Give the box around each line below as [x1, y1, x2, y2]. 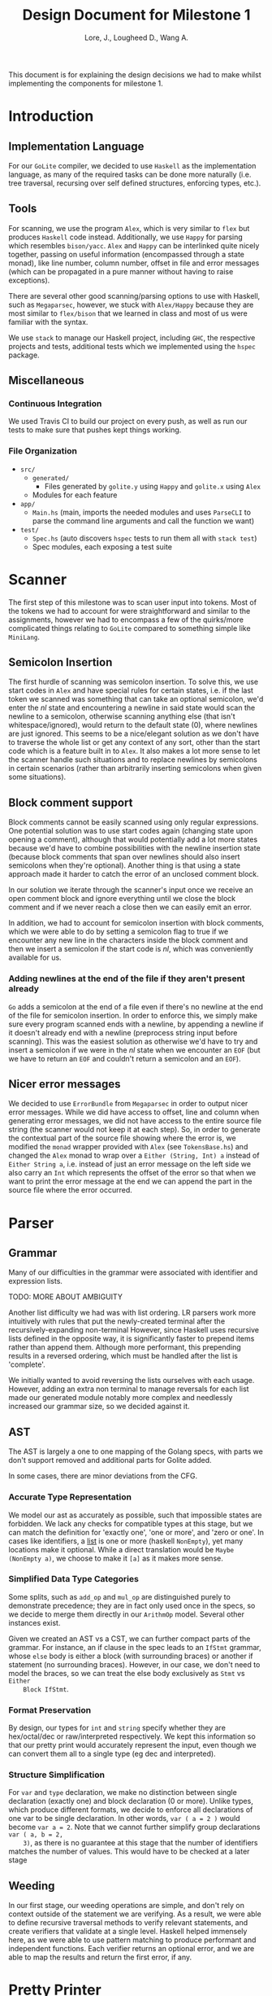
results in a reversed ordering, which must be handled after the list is [8, 1351, 238, 1361]
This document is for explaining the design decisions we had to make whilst [8, 69, 261, 79]
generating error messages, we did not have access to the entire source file [8, 1116, 262, 1126]
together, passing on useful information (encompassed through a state [8, 249, 245, 259]
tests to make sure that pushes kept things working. [8, 425, 182, 435]
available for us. [8, 952, 63, 962]
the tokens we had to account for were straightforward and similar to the [8, 606, 251, 615]
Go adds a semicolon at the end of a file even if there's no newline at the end [8, 1001, 264, 1011]
